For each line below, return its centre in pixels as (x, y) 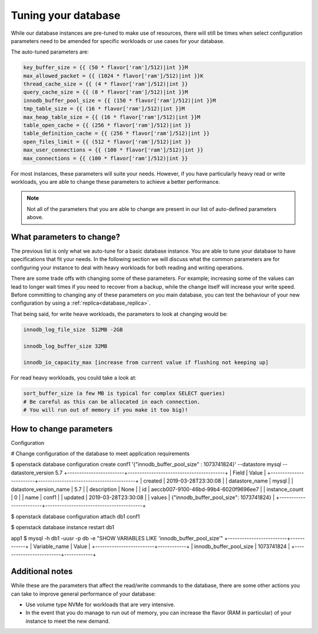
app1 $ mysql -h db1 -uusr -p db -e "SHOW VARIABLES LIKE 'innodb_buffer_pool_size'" (117, 538)
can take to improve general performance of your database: (83, 594)
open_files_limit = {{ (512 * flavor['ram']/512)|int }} (107, 142)
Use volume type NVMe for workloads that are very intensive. (100, 605)
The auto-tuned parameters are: (50, 52)
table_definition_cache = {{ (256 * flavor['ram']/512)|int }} (117, 133)
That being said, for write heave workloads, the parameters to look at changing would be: (119, 314)
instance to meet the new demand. (68, 621)
